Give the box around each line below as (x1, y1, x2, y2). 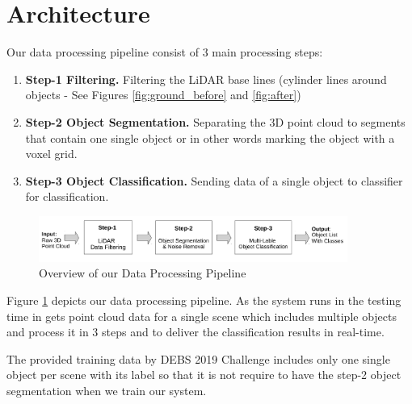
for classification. (25, 188, 109, 205)
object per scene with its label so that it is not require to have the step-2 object (6, 366, 401, 383)
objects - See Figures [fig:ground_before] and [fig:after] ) (25, 86, 301, 103)
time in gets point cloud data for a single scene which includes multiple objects (6, 307, 397, 324)
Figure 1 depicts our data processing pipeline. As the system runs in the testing (6, 292, 401, 309)
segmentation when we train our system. (6, 382, 207, 399)
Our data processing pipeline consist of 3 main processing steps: (6, 44, 323, 60)
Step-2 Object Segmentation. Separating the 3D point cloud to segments (25, 113, 406, 130)
